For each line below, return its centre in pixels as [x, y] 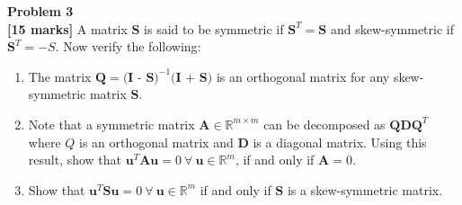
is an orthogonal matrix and [156, 142]
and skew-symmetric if [392, 28]
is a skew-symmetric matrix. [365, 189]
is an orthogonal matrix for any [303, 76]
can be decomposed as [324, 124]
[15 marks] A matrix [67, 28]
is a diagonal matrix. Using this [340, 142]
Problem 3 [40, 11]
